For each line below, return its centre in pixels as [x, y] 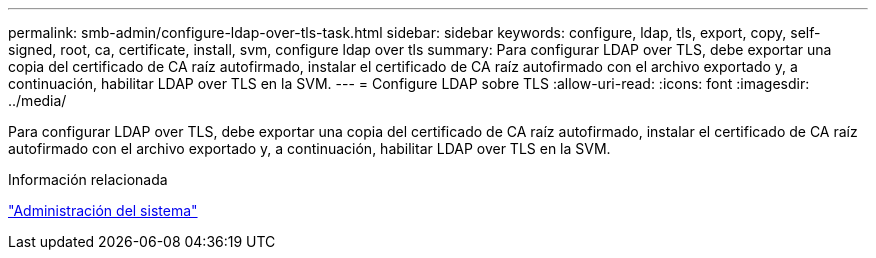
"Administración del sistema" [103, 210]
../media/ [37, 100]
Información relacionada [88, 179]
